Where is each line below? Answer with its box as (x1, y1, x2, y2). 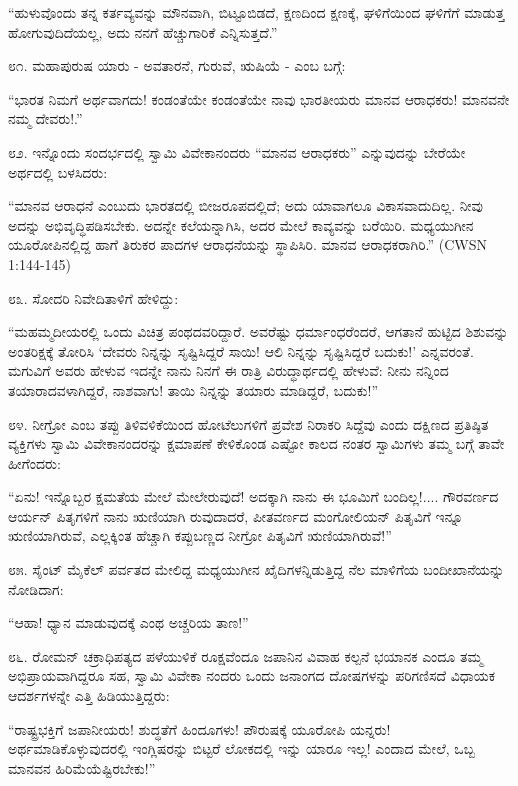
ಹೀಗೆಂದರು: (8, 452, 61, 473)
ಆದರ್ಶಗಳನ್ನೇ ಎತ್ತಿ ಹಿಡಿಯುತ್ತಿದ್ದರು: (8, 685, 170, 706)
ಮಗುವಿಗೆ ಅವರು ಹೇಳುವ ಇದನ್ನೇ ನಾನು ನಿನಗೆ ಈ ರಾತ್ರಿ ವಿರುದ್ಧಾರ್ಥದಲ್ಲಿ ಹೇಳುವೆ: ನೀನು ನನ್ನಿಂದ (8, 360, 449, 381)
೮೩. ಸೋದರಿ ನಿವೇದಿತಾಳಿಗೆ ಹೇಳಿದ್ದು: (8, 287, 179, 308)
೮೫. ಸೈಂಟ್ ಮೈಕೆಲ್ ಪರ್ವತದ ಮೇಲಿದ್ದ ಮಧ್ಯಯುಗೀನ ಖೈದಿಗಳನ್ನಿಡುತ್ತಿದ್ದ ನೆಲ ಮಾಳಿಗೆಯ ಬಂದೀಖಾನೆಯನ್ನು (8, 559, 505, 580)
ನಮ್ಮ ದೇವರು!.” (8, 108, 83, 129)
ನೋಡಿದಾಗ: (8, 578, 64, 599)
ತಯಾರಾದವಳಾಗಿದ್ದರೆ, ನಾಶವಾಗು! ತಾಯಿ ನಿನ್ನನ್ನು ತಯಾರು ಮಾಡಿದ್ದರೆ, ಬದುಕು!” (8, 379, 379, 400)
